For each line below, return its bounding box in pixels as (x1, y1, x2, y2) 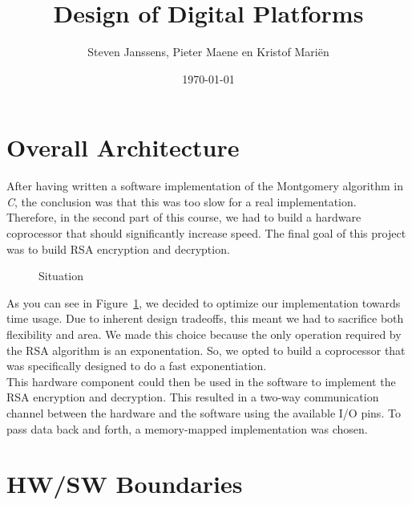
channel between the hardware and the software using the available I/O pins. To (6, 404, 401, 421)
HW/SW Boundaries (6, 467, 243, 500)
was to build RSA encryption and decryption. (6, 240, 230, 257)
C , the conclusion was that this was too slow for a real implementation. (6, 193, 357, 210)
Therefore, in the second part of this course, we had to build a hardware (6, 209, 362, 226)
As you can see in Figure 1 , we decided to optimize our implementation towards (6, 294, 401, 311)
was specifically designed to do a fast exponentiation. (6, 357, 267, 374)
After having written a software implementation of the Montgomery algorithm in (6, 177, 403, 194)
